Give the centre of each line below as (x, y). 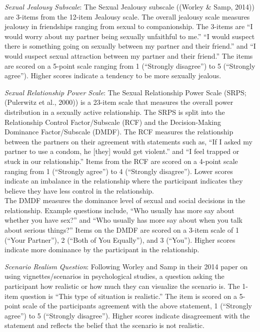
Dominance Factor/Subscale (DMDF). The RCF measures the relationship (119, 132)
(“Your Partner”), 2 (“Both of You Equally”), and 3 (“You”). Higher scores (120, 239)
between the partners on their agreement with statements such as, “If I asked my (128, 141)
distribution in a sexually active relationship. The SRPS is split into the (115, 112)
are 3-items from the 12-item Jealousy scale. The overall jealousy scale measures (127, 16)
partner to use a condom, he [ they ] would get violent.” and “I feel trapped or (122, 151)
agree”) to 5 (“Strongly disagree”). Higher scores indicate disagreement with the (127, 315)
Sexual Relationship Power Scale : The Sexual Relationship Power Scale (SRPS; (125, 92)
